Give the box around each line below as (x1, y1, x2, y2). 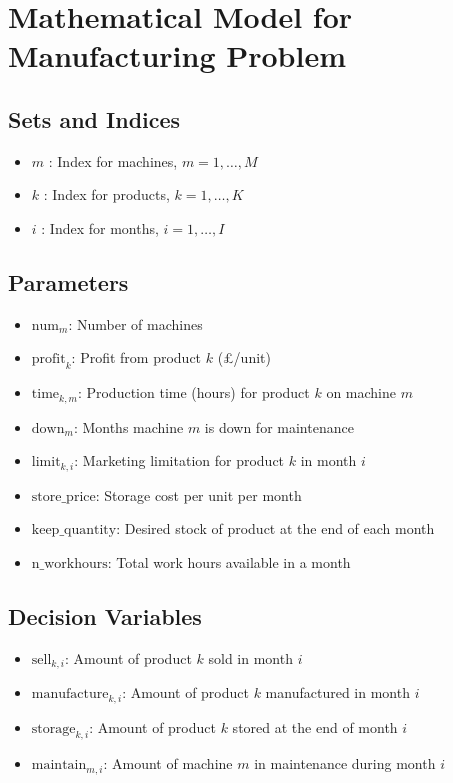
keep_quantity (31, 523, 117, 538)
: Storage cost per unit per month (95, 484, 302, 505)
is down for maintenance (204, 416, 354, 437)
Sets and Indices (8, 103, 181, 134)
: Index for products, (43, 184, 170, 205)
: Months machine (73, 416, 184, 437)
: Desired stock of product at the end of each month (116, 518, 435, 539)
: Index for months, (41, 217, 159, 238)
